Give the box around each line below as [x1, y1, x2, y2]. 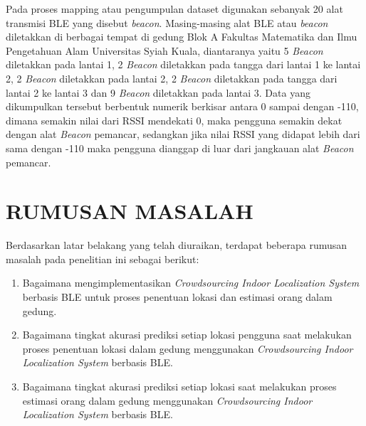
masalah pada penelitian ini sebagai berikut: [6, 251, 199, 266]
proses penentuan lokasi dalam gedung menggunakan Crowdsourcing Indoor [22, 341, 353, 356]
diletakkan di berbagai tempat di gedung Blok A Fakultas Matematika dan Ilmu [6, 29, 357, 44]
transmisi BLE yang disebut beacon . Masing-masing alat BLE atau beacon [6, 15, 328, 30]
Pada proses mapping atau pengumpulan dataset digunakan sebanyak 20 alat [6, 1, 343, 16]
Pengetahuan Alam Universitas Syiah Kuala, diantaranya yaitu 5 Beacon [6, 43, 323, 58]
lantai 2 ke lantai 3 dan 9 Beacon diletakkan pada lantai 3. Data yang [6, 85, 310, 100]
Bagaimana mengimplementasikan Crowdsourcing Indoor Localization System [22, 275, 360, 290]
